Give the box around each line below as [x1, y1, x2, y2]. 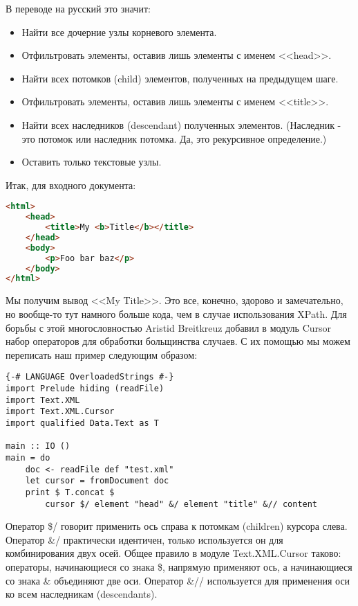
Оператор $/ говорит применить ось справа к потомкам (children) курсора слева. [6, 519, 348, 533]
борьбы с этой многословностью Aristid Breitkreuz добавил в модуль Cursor [6, 320, 332, 335]
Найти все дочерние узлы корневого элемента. [21, 24, 217, 39]
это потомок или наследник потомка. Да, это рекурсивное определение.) [21, 131, 327, 145]
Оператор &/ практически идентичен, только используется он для [6, 532, 283, 546]
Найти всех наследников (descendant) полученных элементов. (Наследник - [21, 117, 341, 132]
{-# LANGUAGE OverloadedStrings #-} [6, 372, 174, 382]
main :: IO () [6, 441, 70, 452]
